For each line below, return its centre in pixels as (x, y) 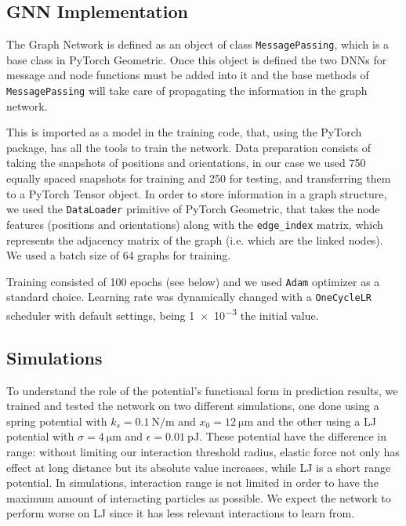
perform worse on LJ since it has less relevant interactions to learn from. (181, 513)
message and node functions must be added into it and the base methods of (188, 75)
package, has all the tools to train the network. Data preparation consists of (189, 147)
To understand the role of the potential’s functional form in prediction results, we (202, 390)
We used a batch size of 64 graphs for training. (119, 255)
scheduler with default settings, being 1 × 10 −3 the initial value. (163, 314)
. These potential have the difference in (293, 436)
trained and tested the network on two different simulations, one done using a (193, 406)
